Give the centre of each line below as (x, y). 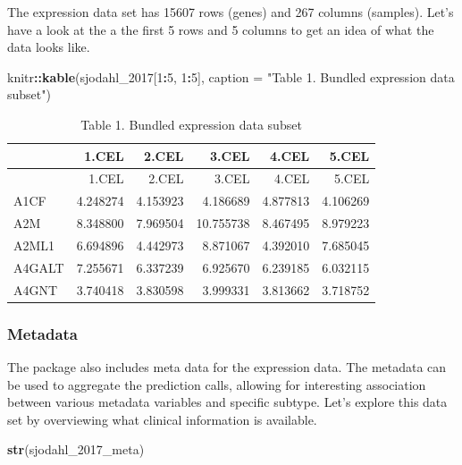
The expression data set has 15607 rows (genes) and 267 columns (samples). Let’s (231, 12)
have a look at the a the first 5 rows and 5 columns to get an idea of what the (221, 29)
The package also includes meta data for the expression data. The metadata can (227, 366)
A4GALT (39, 267)
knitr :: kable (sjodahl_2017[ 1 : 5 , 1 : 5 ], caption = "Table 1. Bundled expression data (231, 76)
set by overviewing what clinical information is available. (162, 419)
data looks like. (49, 47)
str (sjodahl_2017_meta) (76, 449)
